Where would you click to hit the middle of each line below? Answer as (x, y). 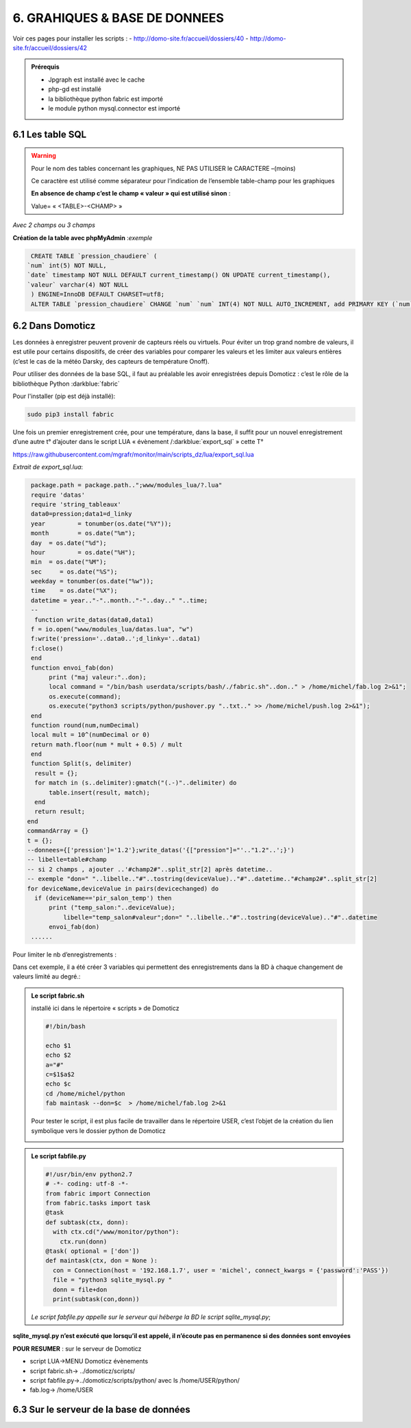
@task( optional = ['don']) (92, 1251)
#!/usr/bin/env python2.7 (89, 1174)
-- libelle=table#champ (67, 860)
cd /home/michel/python (86, 1093)
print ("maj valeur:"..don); (98, 677)
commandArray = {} (58, 831)
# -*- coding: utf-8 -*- (87, 1184)
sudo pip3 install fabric (71, 414)
